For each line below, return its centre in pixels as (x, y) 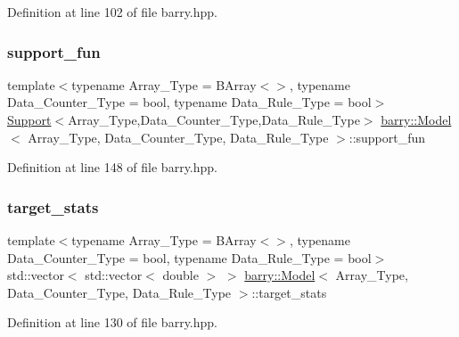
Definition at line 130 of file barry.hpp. (112, 322)
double (180, 275)
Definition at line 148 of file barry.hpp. (112, 167)
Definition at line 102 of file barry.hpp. (112, 12)
